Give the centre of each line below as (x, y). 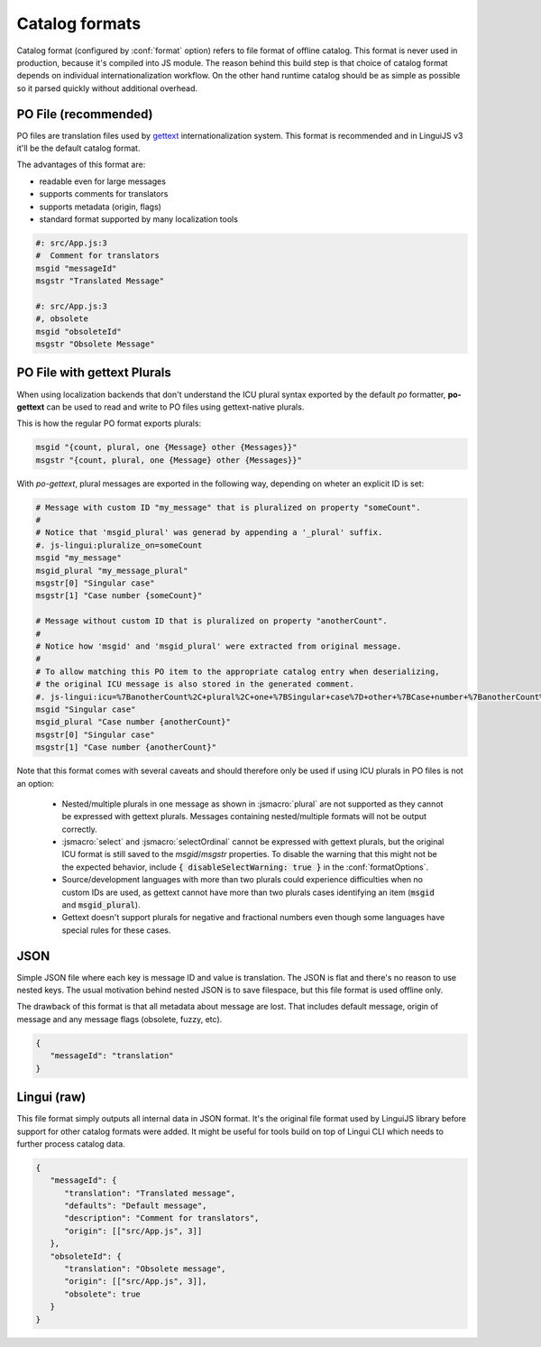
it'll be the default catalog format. (78, 148)
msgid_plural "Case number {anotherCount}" (133, 722)
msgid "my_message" (78, 558)
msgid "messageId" (76, 268)
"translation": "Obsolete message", (145, 1269)
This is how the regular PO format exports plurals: (109, 423)
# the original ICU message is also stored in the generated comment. (195, 684)
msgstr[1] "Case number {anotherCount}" (126, 747)
